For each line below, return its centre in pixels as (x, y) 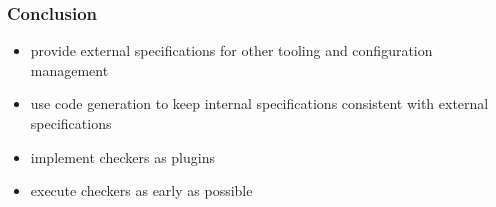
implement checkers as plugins (122, 156)
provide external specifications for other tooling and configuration (231, 50)
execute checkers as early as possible (141, 190)
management (69, 69)
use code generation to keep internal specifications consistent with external (259, 103)
